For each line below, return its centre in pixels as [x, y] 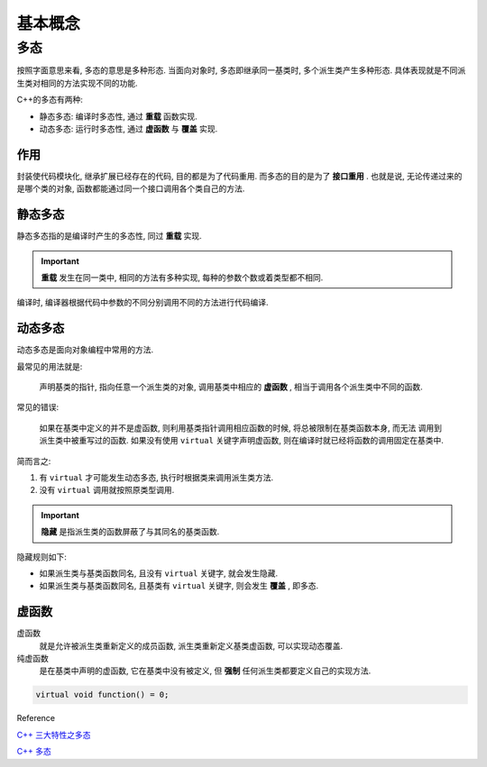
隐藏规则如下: [42, 557]
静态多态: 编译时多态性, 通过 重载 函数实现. [118, 116]
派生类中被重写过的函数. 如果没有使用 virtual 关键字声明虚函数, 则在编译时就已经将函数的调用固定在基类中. [241, 441]
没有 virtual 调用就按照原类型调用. [107, 490]
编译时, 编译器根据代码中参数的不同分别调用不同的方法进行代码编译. [143, 303]
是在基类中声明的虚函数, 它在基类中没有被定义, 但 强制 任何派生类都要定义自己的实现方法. [205, 671]
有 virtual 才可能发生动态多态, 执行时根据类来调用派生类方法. [156, 477]
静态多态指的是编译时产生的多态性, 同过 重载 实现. [109, 236]
